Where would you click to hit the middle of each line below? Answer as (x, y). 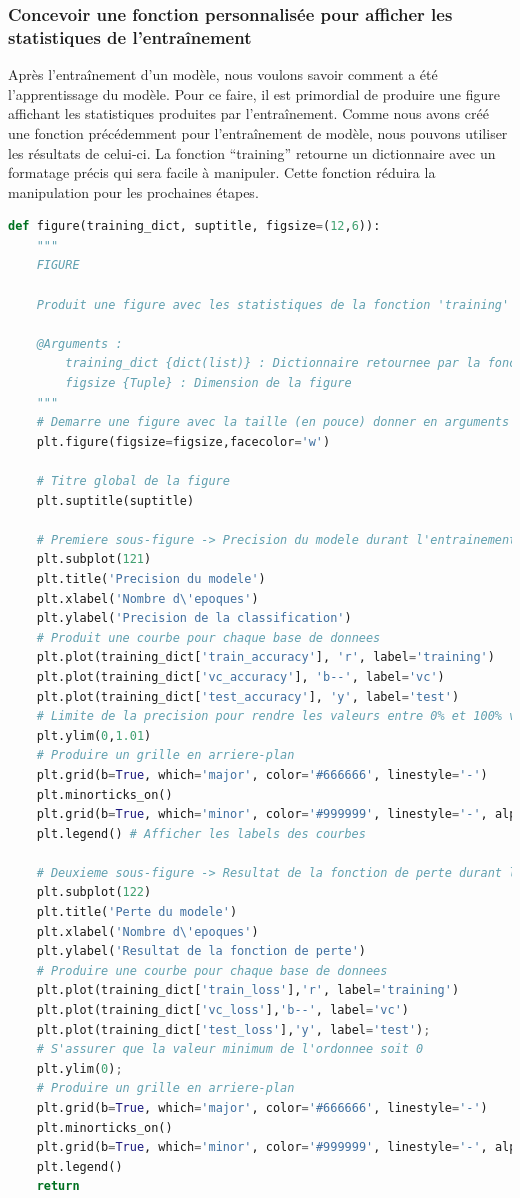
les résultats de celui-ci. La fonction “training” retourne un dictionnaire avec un (252, 152)
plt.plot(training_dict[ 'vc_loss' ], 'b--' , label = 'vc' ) (222, 1010)
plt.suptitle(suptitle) (115, 500)
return (58, 1186)
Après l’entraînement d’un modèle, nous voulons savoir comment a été (223, 74)
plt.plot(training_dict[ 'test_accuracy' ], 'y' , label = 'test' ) (248, 696)
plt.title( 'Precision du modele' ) (151, 578)
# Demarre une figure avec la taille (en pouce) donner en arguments (273, 422)
